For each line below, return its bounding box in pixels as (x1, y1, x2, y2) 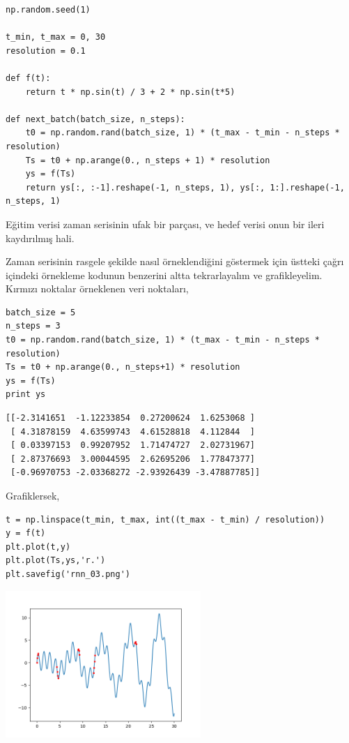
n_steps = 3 (6, 321, 61, 331)
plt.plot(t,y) (6, 541, 71, 552)
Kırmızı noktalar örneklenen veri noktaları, (6, 281, 189, 296)
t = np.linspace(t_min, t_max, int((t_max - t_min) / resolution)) (6, 514, 325, 525)
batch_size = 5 (6, 307, 76, 317)
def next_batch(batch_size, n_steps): (6, 114, 185, 124)
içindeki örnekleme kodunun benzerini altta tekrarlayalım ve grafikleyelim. (6, 267, 323, 282)
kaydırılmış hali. (6, 230, 75, 245)
